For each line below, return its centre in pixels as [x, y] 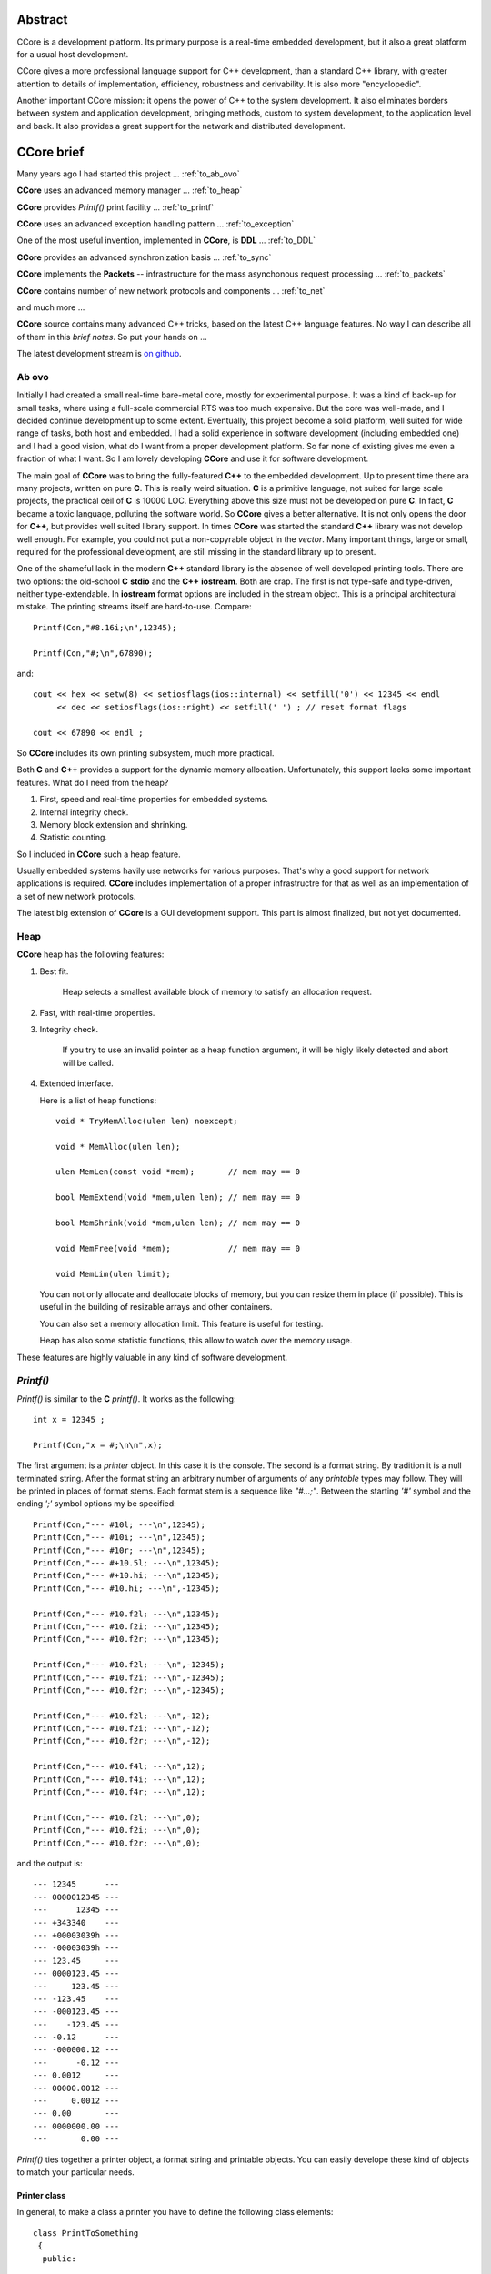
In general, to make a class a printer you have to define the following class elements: [175, 2212]
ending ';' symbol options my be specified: [96, 1504]
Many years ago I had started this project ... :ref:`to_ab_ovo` [128, 174]
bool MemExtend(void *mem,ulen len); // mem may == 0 [178, 1197]
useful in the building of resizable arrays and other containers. [156, 1307]
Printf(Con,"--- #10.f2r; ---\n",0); [117, 1843]
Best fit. [54, 971]
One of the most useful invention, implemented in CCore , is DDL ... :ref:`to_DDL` [166, 240]
